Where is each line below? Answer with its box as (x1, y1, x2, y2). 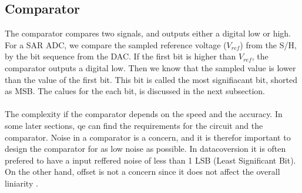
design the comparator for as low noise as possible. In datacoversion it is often (5, 142, 286, 155)
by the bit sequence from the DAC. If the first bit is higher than (5, 50, 236, 62)
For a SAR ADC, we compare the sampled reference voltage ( (5, 38, 227, 51)
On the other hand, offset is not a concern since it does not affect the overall (5, 165, 280, 178)
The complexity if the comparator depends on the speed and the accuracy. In (5, 108, 283, 120)
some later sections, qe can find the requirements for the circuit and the (5, 119, 263, 131)
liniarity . (5, 177, 38, 189)
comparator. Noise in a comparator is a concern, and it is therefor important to (5, 131, 291, 143)
